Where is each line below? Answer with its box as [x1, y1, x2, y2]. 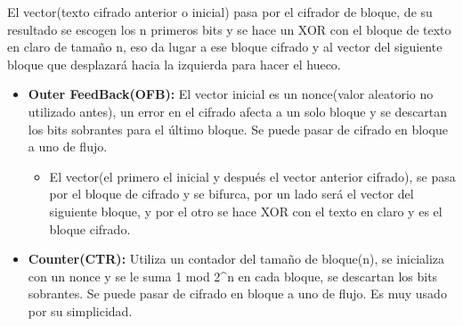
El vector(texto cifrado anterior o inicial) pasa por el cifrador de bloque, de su [7, 3, 433, 20]
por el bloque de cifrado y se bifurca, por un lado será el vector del [49, 184, 414, 203]
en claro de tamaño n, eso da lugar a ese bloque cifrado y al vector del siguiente [7, 37, 443, 56]
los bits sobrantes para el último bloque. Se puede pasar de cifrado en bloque [28, 119, 448, 138]
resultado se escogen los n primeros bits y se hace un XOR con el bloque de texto [7, 20, 451, 38]
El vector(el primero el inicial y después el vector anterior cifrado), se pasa [49, 167, 456, 185]
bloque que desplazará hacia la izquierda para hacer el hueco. [7, 54, 341, 73]
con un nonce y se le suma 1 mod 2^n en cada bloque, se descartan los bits [28, 266, 438, 285]
